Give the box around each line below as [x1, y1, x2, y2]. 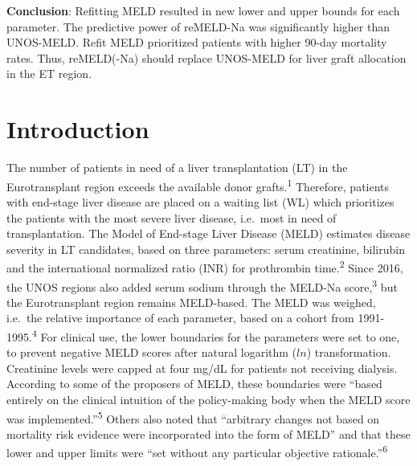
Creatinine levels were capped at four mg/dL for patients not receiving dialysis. [6, 359, 398, 376]
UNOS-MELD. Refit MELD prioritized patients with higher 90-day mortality [6, 34, 387, 51]
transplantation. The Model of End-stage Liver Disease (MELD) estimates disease [6, 225, 411, 242]
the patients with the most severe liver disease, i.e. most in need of [6, 209, 337, 226]
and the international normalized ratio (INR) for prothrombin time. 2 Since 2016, [6, 257, 403, 276]
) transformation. [306, 344, 391, 361]
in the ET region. [6, 65, 92, 82]
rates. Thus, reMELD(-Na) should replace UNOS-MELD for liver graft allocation [6, 49, 407, 66]
